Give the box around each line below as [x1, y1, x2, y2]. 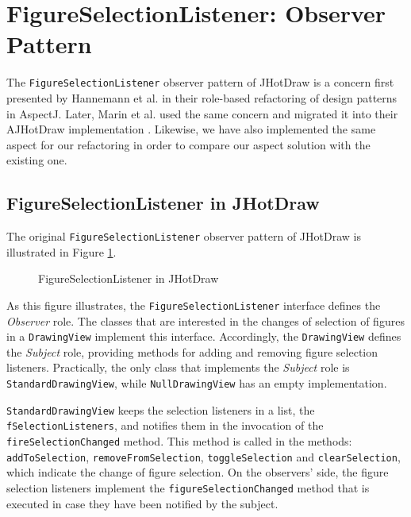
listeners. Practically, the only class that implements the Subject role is [6, 359, 350, 376]
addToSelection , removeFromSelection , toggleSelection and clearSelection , [6, 448, 401, 465]
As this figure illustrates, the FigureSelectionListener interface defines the [6, 296, 381, 313]
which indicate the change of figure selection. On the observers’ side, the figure [6, 464, 389, 480]
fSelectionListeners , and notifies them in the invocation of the [6, 417, 324, 434]
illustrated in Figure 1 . [6, 243, 117, 260]
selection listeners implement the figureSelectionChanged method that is [6, 479, 370, 496]
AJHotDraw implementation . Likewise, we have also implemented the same [6, 121, 376, 137]
